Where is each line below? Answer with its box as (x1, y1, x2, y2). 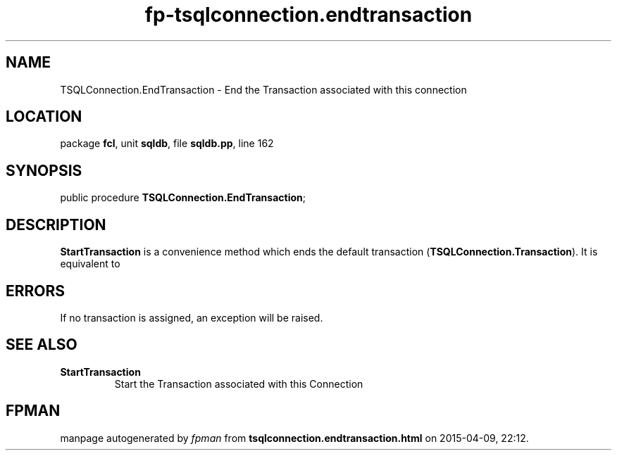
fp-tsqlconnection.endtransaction (144, 3, 473, 27)
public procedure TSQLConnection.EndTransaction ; (60, 191, 306, 204)
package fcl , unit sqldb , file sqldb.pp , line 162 (60, 137, 274, 150)
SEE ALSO (6, 336, 77, 354)
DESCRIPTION (6, 215, 106, 234)
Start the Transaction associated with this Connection (114, 377, 363, 390)
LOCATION (6, 108, 82, 126)
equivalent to (60, 258, 120, 270)
